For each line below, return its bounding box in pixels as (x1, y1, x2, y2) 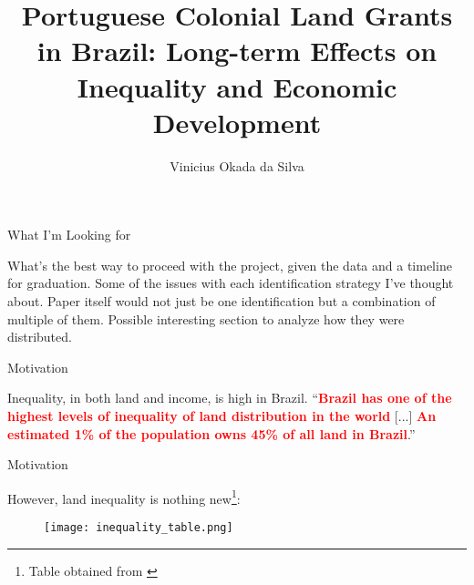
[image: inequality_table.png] (44, 521, 233, 535)
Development (152, 103, 322, 140)
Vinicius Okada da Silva (170, 156, 304, 175)
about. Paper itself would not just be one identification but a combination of (7, 292, 436, 311)
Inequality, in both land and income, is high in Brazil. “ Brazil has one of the (7, 388, 452, 407)
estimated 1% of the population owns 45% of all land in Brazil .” (7, 424, 416, 443)
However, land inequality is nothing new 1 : (7, 486, 241, 508)
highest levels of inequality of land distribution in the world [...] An (7, 406, 437, 426)
